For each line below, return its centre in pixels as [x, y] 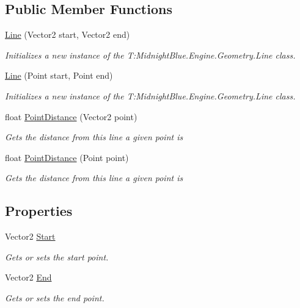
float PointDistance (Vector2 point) [71, 116]
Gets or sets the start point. [57, 256]
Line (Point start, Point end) [59, 75]
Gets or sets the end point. [55, 297]
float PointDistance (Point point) [67, 157]
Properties [39, 211]
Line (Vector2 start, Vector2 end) [68, 34]
